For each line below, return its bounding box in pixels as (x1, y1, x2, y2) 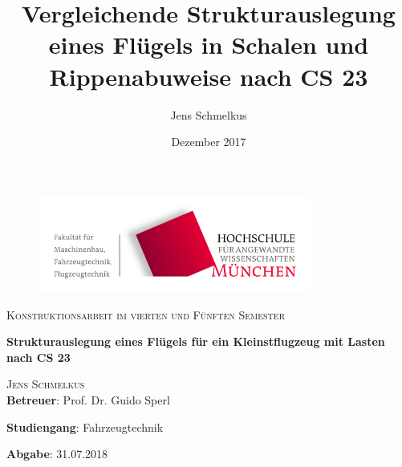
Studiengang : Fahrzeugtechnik (6, 418, 164, 435)
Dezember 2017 (171, 133, 246, 150)
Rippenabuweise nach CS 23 (49, 59, 368, 92)
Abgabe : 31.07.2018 (6, 445, 108, 462)
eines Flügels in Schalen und (48, 28, 369, 61)
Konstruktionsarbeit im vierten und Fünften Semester (6, 306, 285, 323)
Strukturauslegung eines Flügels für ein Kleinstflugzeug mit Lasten (6, 333, 385, 350)
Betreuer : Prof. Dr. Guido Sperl (6, 392, 170, 408)
